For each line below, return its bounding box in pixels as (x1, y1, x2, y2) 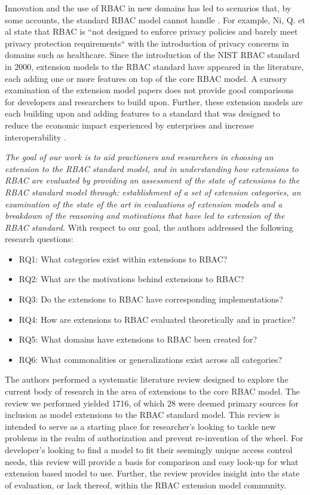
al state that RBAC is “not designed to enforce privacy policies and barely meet (5, 25, 298, 38)
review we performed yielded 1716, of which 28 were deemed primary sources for (5, 396, 299, 409)
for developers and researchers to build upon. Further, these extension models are (5, 95, 303, 108)
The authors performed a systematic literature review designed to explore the (5, 373, 288, 386)
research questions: (5, 233, 73, 245)
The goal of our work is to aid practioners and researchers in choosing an (5, 151, 274, 163)
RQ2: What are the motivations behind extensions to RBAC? (19, 273, 244, 285)
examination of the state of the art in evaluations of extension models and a (5, 197, 283, 210)
